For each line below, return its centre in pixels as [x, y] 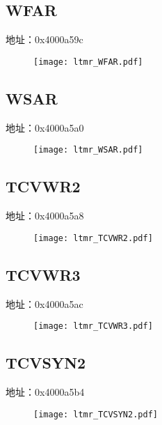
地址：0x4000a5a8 [45, 216]
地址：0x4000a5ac [44, 303]
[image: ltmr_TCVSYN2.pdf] [96, 414]
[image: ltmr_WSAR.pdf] [88, 150]
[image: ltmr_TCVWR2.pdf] [93, 238]
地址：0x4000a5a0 [45, 127]
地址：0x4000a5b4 [45, 392]
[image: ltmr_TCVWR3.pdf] [93, 326]
